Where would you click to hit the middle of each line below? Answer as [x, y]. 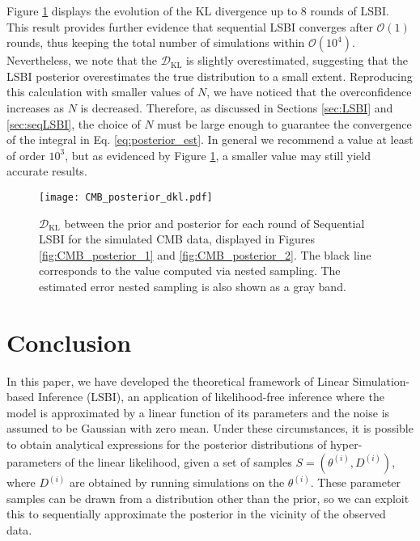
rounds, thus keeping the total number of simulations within [156, 42]
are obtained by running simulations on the [177, 482]
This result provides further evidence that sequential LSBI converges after [190, 26]
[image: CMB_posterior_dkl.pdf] [126, 197]
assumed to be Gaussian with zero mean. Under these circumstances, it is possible [210, 428]
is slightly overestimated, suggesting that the [297, 60]
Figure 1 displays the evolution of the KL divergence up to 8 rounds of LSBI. [198, 11]
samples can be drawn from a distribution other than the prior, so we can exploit [208, 498]
